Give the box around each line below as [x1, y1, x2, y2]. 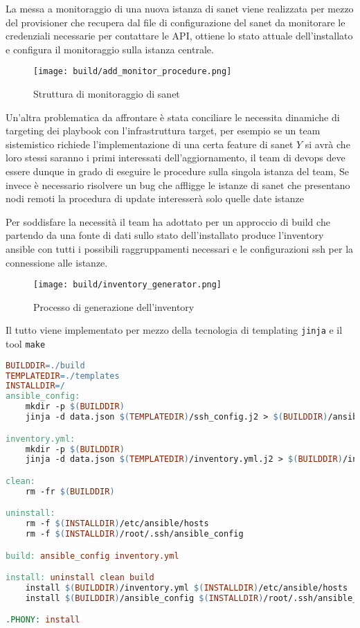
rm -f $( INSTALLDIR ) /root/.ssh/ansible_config [25, 529, 244, 539]
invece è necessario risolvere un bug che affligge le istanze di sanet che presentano [6, 177, 350, 192]
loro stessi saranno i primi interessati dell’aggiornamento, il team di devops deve [6, 150, 345, 165]
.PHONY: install [6, 615, 80, 625]
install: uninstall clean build [6, 573, 154, 583]
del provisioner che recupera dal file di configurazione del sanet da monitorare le [6, 15, 345, 29]
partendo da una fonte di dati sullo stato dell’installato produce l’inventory [6, 228, 324, 242]
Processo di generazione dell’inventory [33, 299, 195, 314]
